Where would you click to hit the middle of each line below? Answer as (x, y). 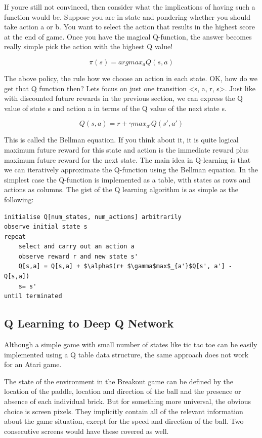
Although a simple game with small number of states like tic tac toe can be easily (131, 344)
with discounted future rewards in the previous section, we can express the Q (123, 98)
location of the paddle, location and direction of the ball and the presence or (123, 391)
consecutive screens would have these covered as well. (86, 431)
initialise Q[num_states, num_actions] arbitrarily (93, 217)
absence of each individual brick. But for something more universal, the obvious (127, 401)
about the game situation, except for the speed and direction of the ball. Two (124, 421)
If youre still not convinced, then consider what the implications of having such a (130, 7)
